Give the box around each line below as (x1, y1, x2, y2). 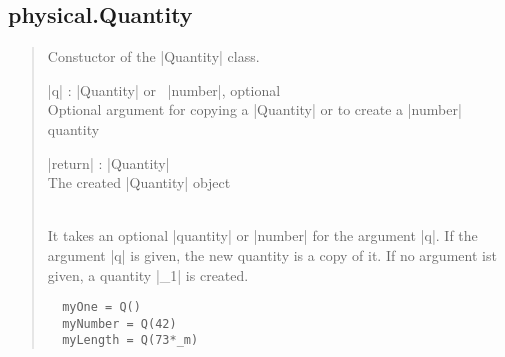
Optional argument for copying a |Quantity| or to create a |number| (47, 99, 462, 120)
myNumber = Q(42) (62, 316, 177, 331)
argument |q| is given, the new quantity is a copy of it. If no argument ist (47, 244, 497, 265)
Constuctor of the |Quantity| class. (47, 46, 260, 67)
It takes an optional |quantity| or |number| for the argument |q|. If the (47, 225, 478, 246)
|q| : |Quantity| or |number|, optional (47, 79, 281, 100)
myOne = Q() (62, 300, 141, 315)
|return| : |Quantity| (47, 152, 170, 173)
